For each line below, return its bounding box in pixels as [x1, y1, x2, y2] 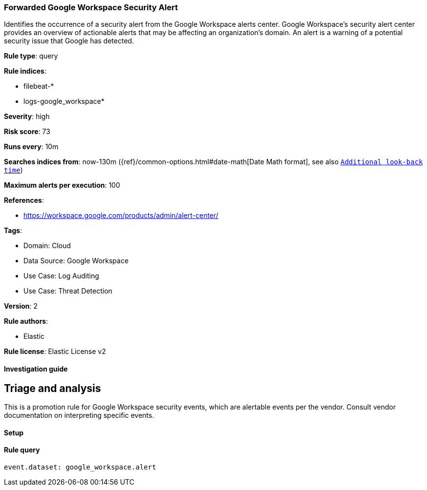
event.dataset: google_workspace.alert [4, 463, 156, 471]
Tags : [4, 226, 22, 235]
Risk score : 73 [4, 127, 50, 136]
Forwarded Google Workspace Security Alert [4, 2, 178, 12]
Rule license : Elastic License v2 [4, 347, 106, 356]
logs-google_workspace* [23, 97, 105, 106]
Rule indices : [4, 67, 46, 76]
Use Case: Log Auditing [23, 272, 100, 280]
